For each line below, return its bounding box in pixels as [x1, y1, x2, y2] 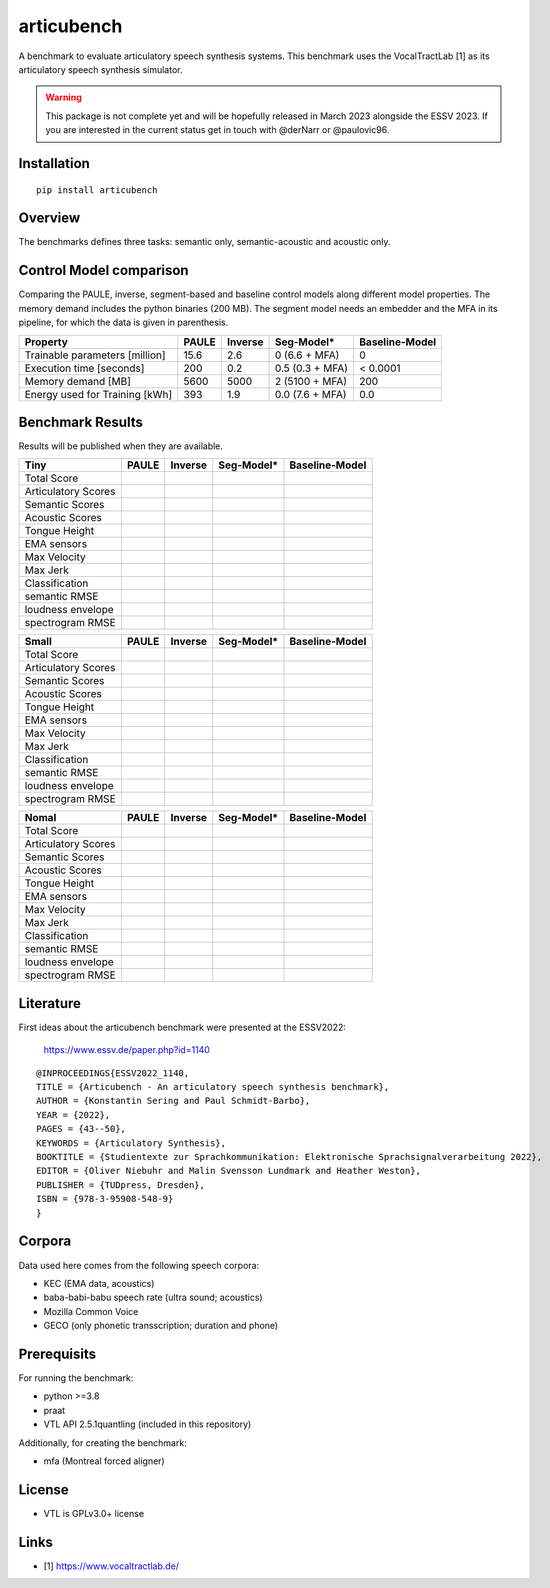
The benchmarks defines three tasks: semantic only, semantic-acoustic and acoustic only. [18, 236, 391, 248]
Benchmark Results [18, 413, 144, 430]
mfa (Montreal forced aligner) [43, 1455, 165, 1467]
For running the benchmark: [18, 1371, 134, 1384]
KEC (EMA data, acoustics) [43, 1277, 155, 1289]
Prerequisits [18, 1345, 97, 1362]
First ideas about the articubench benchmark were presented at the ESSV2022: [18, 1021, 347, 1033]
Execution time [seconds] [24, 361, 145, 375]
